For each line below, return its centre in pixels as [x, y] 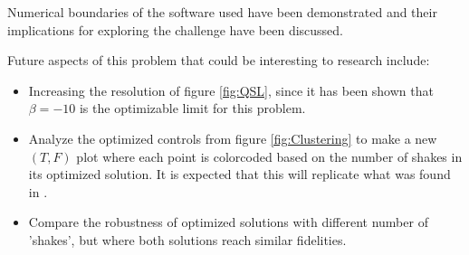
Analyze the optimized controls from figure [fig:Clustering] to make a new [233, 138]
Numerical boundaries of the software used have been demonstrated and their [222, 12]
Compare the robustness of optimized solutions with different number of [228, 222]
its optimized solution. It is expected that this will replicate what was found [239, 174]
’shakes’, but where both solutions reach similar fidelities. [187, 239]
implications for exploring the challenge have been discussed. [175, 29]
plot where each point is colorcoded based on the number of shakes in [269, 156]
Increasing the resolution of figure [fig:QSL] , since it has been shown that [231, 90]
